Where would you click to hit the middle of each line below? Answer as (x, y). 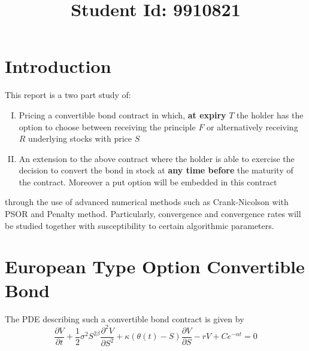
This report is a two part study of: (68, 95)
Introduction (58, 66)
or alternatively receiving (252, 126)
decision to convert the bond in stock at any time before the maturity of (156, 170)
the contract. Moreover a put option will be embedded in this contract (148, 181)
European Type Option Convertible (155, 266)
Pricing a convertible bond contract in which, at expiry (122, 115)
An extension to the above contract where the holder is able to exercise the (157, 158)
